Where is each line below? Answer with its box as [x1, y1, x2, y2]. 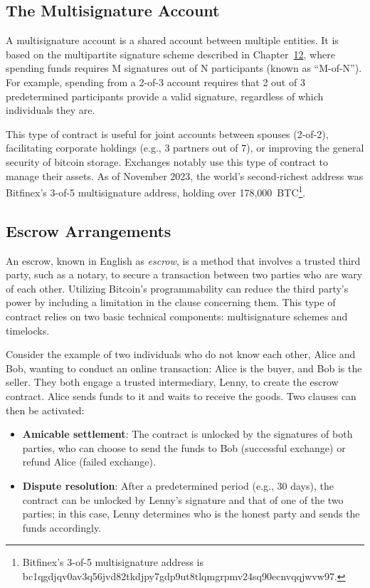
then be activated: [6, 402, 85, 417]
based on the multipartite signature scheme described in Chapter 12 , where [6, 46, 335, 61]
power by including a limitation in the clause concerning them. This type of [6, 295, 336, 310]
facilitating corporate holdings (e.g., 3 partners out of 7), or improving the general [6, 140, 364, 155]
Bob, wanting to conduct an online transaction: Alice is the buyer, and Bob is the [6, 360, 362, 375]
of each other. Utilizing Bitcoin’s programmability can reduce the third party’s [6, 280, 349, 295]
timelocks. [6, 322, 50, 337]
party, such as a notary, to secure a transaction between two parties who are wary [6, 267, 363, 282]
